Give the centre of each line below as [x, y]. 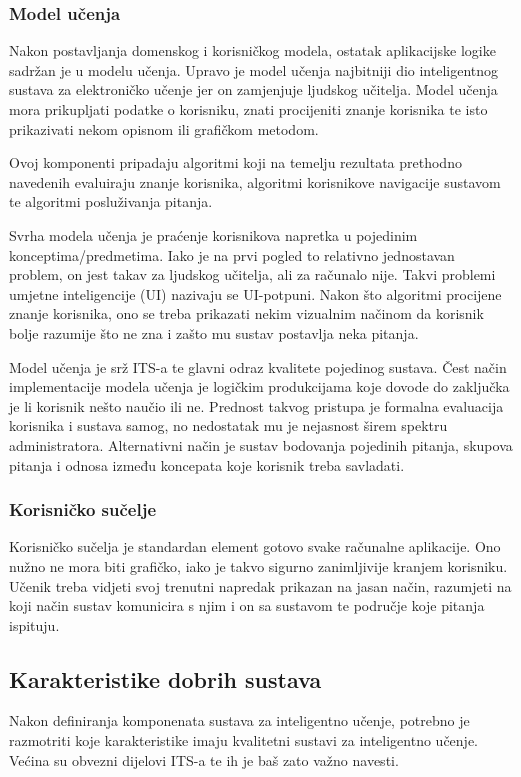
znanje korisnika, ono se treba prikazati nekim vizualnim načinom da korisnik [246, 313]
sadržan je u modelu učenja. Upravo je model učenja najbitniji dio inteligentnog [254, 69]
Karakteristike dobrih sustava [165, 678]
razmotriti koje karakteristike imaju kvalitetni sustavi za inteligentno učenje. [244, 740]
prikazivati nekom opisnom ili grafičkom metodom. [164, 128]
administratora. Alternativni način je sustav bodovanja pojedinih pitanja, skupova [261, 444]
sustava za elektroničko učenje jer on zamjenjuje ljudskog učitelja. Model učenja [253, 89]
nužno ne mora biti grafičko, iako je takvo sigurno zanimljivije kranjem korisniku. [258, 565]
